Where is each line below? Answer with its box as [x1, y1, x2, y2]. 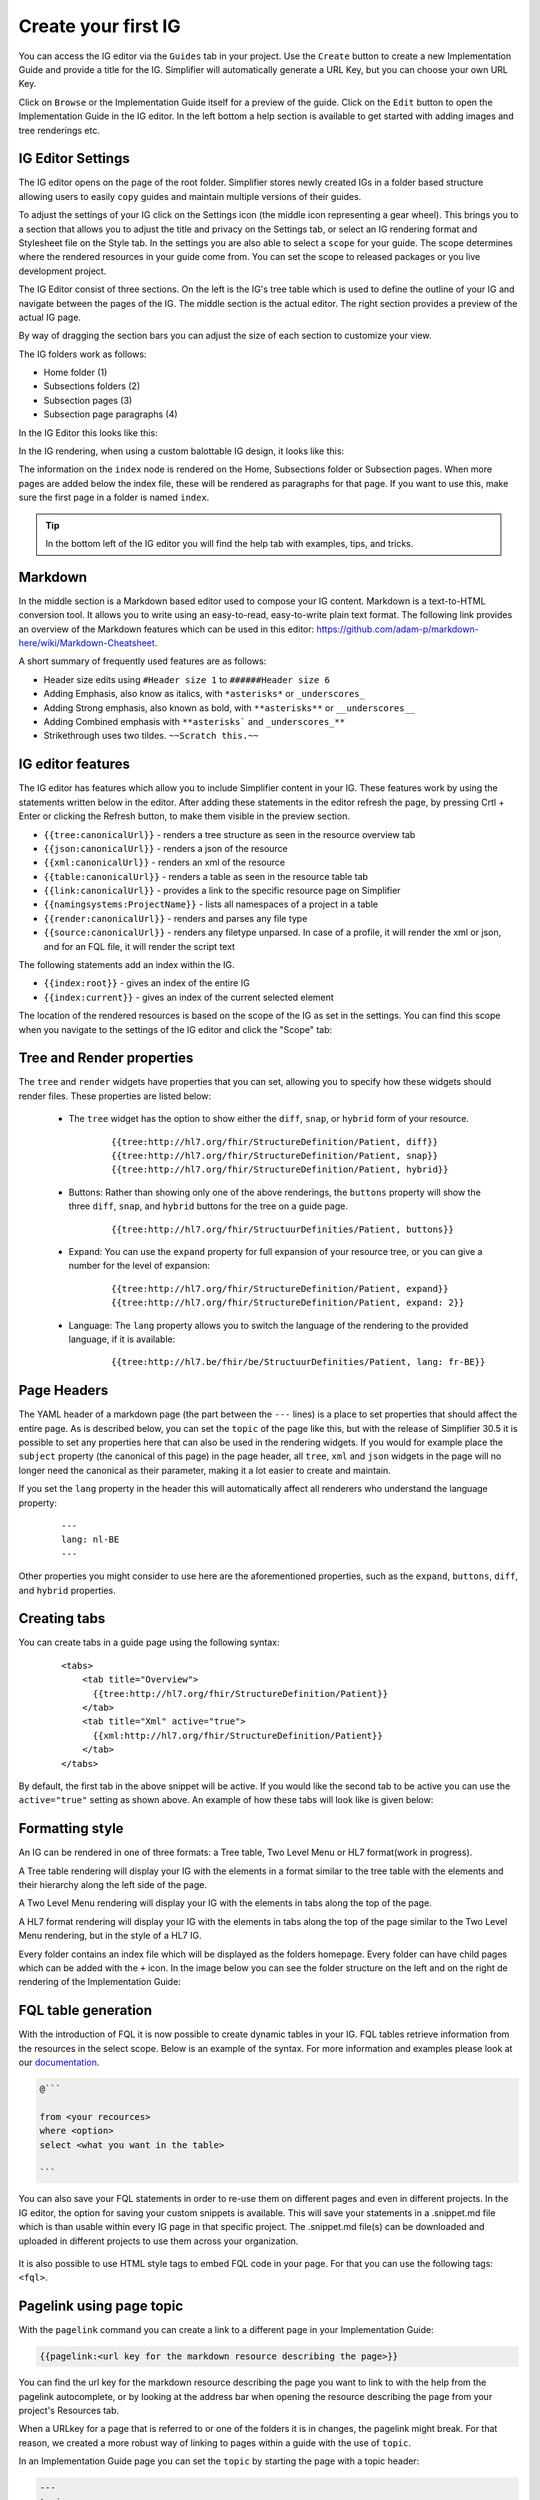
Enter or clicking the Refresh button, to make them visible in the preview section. [18, 810, 350, 822]
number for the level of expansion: [68, 1260, 210, 1272]
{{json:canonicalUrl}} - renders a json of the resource [43, 842, 289, 854]
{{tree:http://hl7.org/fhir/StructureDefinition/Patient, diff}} [111, 1136, 439, 1147]
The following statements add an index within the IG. [18, 959, 235, 971]
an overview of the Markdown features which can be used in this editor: [18, 623, 315, 635]
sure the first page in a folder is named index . [18, 491, 210, 504]
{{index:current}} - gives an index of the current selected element [43, 991, 334, 1003]
